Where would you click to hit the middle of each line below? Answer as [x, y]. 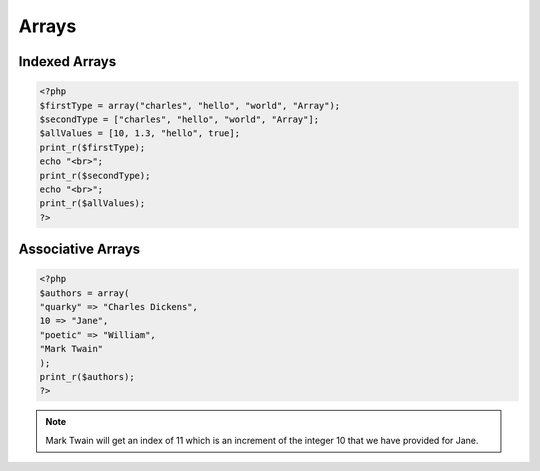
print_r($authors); [87, 376]
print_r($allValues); [92, 203]
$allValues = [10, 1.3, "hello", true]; [139, 133]
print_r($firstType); [92, 147]
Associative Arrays [79, 249]
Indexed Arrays [67, 61]
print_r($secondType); [95, 175]
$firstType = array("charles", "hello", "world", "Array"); [190, 105]
